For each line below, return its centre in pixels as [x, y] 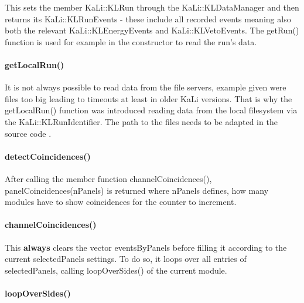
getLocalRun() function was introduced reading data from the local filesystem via [151, 110]
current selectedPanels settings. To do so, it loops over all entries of [126, 259]
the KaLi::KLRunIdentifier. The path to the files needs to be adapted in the [141, 121]
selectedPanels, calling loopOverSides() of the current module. [116, 270]
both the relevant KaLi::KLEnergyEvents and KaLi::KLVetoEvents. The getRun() [152, 30]
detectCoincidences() [48, 156]
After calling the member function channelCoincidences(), [108, 178]
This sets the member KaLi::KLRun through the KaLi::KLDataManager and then [152, 7]
